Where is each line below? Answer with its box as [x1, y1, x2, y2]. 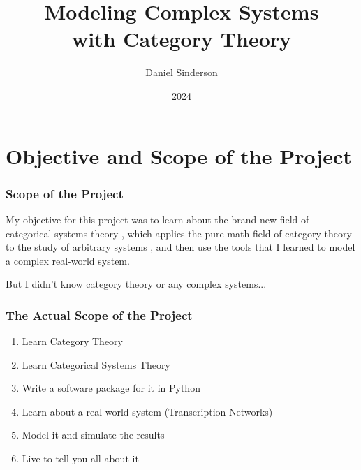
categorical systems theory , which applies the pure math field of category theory [6, 226, 352, 240]
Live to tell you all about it [22, 451, 139, 466]
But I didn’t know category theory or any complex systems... [6, 277, 267, 291]
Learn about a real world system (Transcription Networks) [22, 404, 273, 418]
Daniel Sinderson [145, 65, 218, 80]
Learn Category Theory [22, 334, 123, 348]
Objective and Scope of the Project [6, 141, 352, 170]
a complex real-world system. [6, 253, 130, 267]
